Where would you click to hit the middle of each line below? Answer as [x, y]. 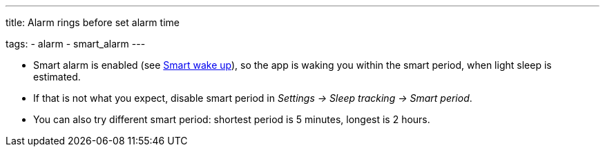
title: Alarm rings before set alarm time [93, 22]
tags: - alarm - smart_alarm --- [76, 44]
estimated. [57, 77]
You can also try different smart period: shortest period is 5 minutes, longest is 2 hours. [232, 119]
